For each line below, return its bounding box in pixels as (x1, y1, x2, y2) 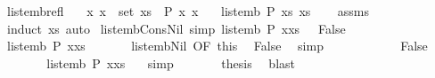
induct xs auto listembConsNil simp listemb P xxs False (6, 19, 346, 37)
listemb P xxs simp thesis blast (46, 53, 296, 72)
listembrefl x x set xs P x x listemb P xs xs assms (6, 2, 369, 19)
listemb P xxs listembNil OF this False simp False (6, 36, 428, 55)
